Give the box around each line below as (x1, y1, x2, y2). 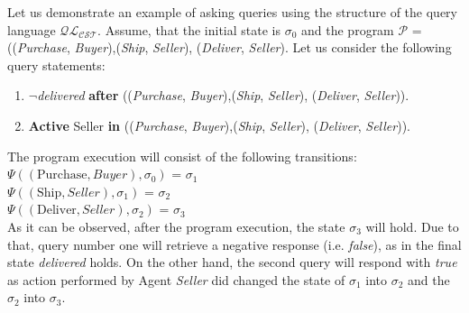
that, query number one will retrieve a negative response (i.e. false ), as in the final (7, 235, 462, 253)
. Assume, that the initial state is (97, 20, 280, 39)
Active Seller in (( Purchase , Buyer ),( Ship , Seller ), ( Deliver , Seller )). (28, 115, 410, 134)
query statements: (7, 55, 106, 74)
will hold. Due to (365, 216, 459, 235)
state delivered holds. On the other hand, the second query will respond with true (7, 253, 457, 272)
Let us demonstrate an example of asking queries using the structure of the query (7, 3, 457, 21)
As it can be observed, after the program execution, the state (7, 216, 345, 235)
